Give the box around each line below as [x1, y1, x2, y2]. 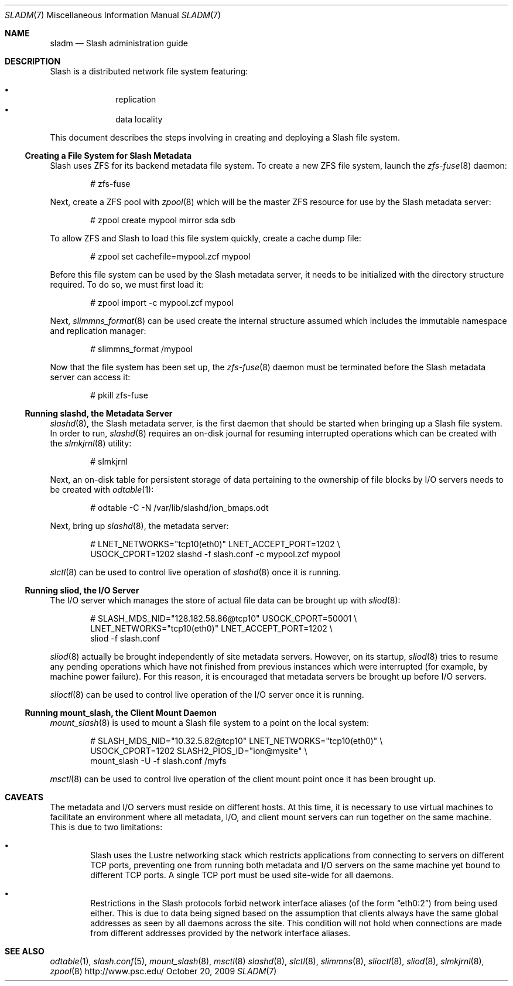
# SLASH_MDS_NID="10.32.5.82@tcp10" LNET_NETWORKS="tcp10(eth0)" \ [90, 736, 383, 746]
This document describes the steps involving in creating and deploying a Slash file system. [50, 132, 401, 142]
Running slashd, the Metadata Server [25, 408, 173, 418]
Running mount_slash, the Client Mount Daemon [25, 708, 217, 718]
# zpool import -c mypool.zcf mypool [90, 298, 234, 308]
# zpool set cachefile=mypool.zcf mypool [90, 251, 251, 261]
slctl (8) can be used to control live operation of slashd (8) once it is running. [50, 567, 341, 577]
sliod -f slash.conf [90, 633, 160, 643]
